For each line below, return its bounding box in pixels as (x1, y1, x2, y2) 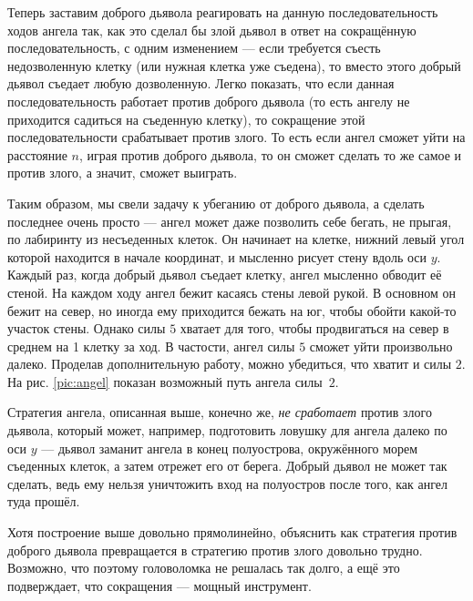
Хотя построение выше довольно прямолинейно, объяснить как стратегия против (7, 523, 458, 542)
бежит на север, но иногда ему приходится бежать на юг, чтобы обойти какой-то (7, 300, 457, 320)
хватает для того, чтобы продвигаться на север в (180, 319, 449, 338)
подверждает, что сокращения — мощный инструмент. (7, 576, 312, 595)
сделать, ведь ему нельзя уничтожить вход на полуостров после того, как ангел (7, 474, 447, 493)
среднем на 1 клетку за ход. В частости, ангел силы (7, 336, 295, 355)
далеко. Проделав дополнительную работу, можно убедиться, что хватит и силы (7, 354, 452, 373)
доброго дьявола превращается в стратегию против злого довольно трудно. (7, 540, 423, 559)
